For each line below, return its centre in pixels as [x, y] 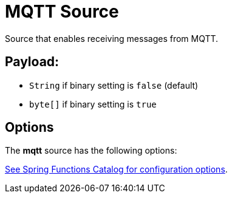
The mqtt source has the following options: [91, 151]
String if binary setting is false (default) [114, 85]
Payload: [32, 62]
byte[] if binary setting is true [93, 104]
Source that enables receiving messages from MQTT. [112, 38]
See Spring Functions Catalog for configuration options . [116, 169]
